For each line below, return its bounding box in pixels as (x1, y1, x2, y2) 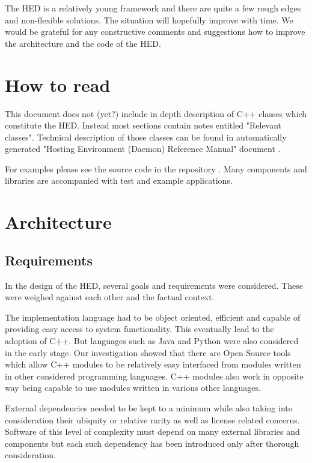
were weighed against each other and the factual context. (5, 291, 215, 303)
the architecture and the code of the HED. (5, 37, 161, 49)
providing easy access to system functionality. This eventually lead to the (5, 322, 274, 335)
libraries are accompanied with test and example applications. (5, 174, 233, 187)
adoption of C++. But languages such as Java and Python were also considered (5, 334, 299, 347)
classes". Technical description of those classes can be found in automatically (5, 130, 287, 143)
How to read (5, 72, 111, 97)
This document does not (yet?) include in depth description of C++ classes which (5, 107, 307, 120)
